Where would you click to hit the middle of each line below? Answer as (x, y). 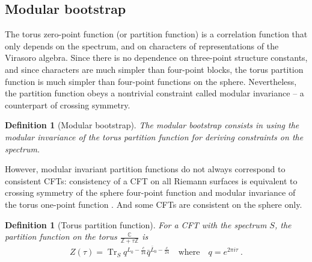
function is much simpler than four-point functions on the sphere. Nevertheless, (151, 81)
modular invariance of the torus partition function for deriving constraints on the (154, 136)
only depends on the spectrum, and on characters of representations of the (142, 45)
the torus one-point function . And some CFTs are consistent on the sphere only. (154, 204)
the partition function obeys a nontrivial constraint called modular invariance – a (154, 93)
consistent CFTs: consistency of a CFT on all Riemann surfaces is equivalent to (151, 180)
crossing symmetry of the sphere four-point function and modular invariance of (150, 192)
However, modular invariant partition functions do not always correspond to (145, 169)
